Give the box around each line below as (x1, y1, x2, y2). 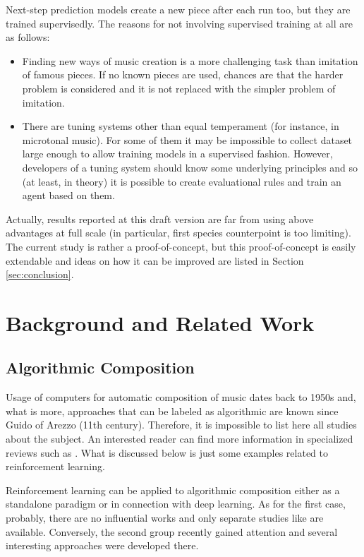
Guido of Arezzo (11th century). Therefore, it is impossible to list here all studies (6, 417, 357, 432)
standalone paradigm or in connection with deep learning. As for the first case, (6, 496, 346, 511)
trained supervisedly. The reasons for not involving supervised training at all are (6, 16, 353, 30)
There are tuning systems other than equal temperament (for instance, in (22, 119, 339, 133)
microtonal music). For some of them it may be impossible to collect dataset (22, 132, 353, 147)
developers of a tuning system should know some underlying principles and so (22, 160, 358, 174)
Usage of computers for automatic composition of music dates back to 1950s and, (6, 390, 356, 405)
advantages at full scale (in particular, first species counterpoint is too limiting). (6, 225, 351, 240)
